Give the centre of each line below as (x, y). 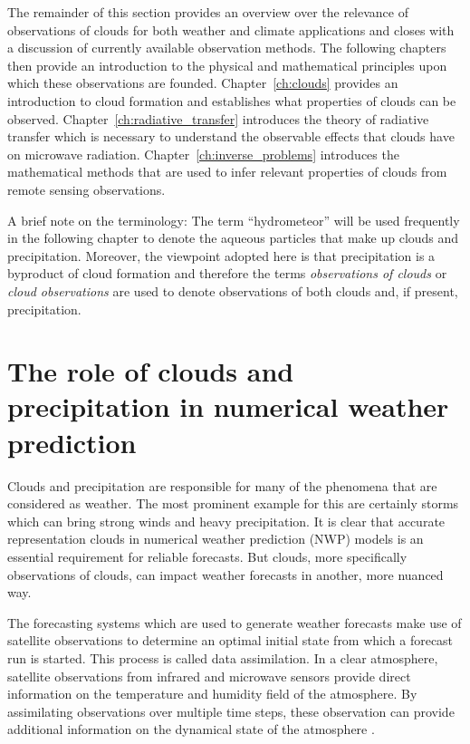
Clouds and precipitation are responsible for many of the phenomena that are (222, 485)
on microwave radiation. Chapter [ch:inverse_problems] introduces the (203, 154)
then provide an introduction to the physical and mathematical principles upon (227, 65)
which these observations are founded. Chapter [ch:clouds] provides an (203, 83)
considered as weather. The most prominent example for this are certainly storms (233, 503)
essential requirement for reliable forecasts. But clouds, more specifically (207, 556)
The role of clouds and (151, 371)
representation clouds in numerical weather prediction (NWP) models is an (216, 539)
